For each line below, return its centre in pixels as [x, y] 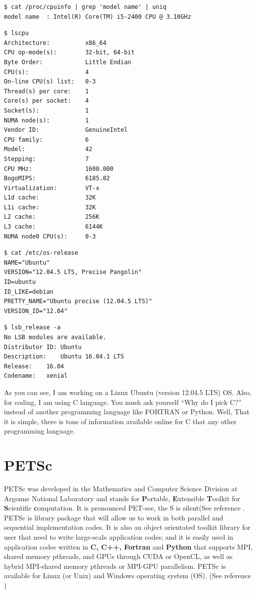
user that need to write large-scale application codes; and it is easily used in [119, 537]
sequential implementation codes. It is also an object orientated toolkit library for [127, 527]
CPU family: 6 [46, 139]
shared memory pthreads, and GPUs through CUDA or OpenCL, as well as [118, 556]
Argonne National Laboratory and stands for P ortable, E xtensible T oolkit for [122, 498]
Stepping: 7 [46, 159]
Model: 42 [48, 149]
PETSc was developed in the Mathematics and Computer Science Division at [121, 489]
